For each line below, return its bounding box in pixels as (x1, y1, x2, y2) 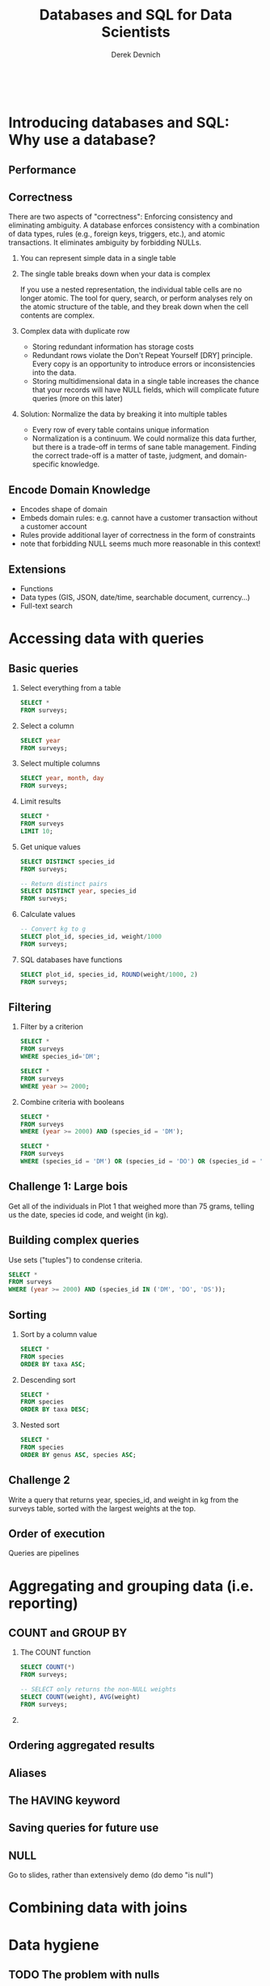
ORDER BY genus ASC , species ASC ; (19, 1451, 137, 1459)
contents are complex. (19, 310, 95, 321)
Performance (8, 163, 77, 177)
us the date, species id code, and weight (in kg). (8, 1209, 169, 1220)
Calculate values (19, 910, 76, 919)
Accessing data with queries (8, 629, 205, 648)
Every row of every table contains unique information (32, 425, 209, 435)
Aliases (8, 1766, 47, 1779)
